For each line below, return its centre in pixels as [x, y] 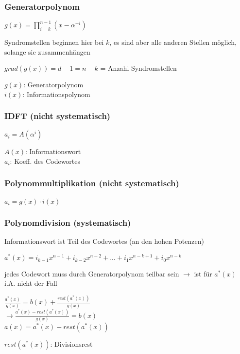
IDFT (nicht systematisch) [58, 116]
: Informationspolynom [56, 94]
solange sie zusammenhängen [47, 51]
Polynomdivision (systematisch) [68, 223]
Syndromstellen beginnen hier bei [54, 42]
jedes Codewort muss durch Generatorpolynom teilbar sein [92, 273]
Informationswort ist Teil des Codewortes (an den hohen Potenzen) [104, 241]
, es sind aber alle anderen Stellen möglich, [173, 42]
